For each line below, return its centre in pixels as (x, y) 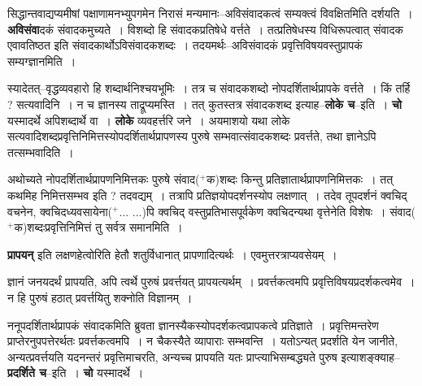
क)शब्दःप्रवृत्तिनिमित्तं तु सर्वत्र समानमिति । (98, 227)
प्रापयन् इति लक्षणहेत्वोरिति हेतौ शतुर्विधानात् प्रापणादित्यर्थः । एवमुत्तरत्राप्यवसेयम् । (172, 254)
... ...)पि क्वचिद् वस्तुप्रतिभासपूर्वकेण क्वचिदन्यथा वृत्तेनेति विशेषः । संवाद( (268, 211)
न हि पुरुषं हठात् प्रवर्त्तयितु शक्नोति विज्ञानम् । (100, 297)
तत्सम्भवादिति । (41, 152)
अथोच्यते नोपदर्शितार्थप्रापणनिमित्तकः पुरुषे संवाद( (104, 179)
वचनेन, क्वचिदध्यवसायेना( (60, 211)
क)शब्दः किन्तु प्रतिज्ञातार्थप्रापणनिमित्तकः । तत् (300, 179)
